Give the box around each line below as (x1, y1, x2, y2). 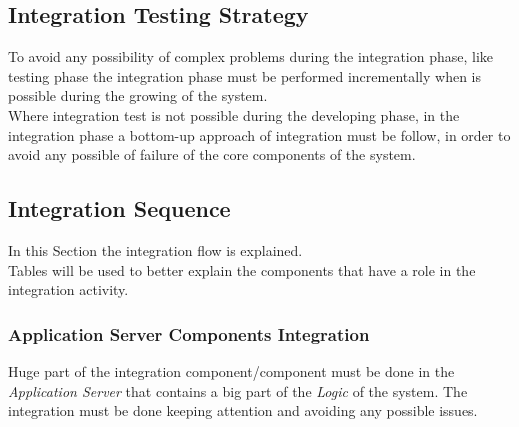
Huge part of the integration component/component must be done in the (8, 360, 455, 381)
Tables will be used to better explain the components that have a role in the (8, 259, 476, 280)
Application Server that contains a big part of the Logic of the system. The (8, 380, 468, 401)
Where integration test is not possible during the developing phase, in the (8, 104, 460, 125)
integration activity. (8, 279, 129, 300)
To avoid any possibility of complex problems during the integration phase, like (8, 46, 494, 67)
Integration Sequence (8, 193, 231, 224)
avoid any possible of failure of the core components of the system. (8, 144, 416, 165)
